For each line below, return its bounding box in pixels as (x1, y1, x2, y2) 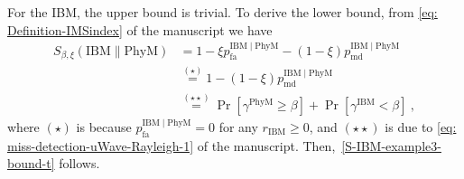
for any (218, 117, 258, 136)
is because (76, 117, 132, 136)
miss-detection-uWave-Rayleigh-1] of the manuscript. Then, (7, 136, 336, 155)
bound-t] (7, 154, 55, 173)
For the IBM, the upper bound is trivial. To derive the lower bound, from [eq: (7, 3, 438, 21)
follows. (59, 154, 100, 173)
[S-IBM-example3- (341, 136, 441, 155)
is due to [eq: (385, 117, 457, 136)
